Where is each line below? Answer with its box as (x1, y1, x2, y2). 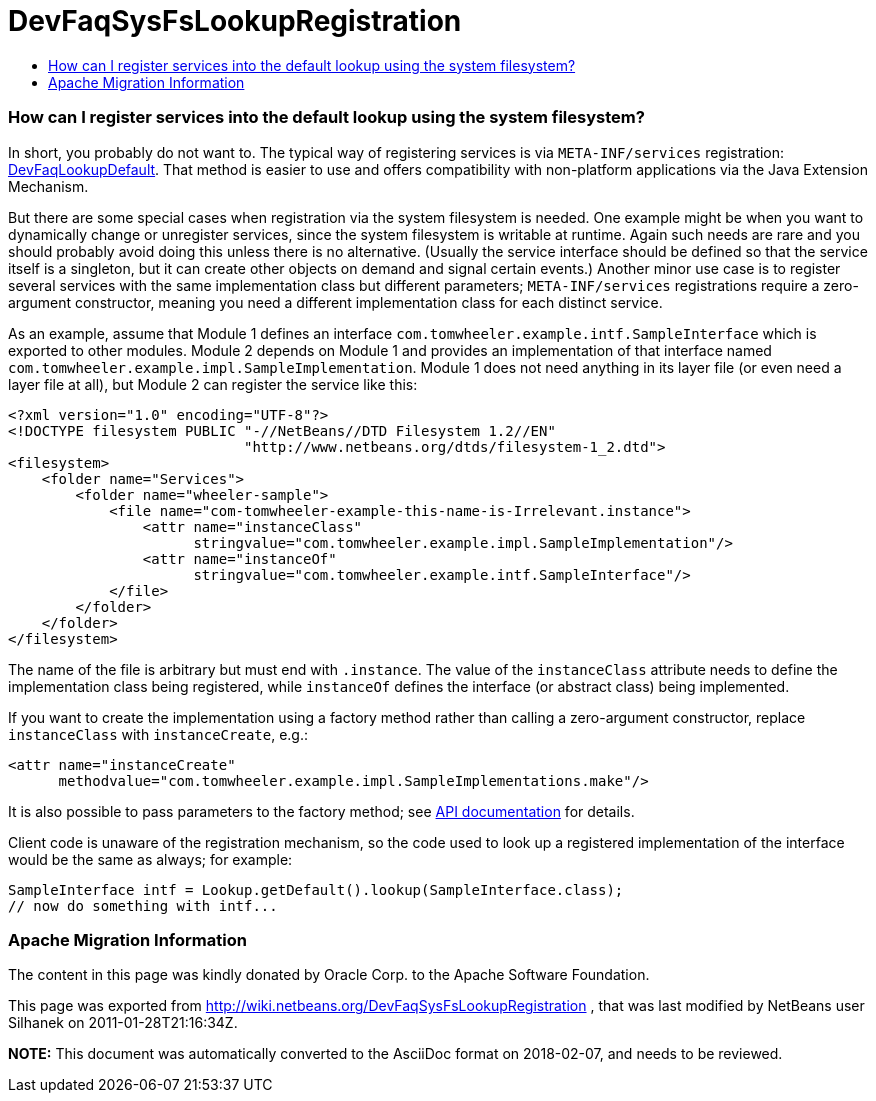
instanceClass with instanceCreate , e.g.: (8, 725, 309, 743)
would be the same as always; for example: (8, 850, 293, 868)
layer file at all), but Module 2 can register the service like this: (8, 375, 418, 393)
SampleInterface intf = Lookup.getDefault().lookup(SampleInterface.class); (8, 881, 624, 898)
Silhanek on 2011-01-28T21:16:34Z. (8, 1014, 238, 1032)
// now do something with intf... (8, 897, 278, 914)
